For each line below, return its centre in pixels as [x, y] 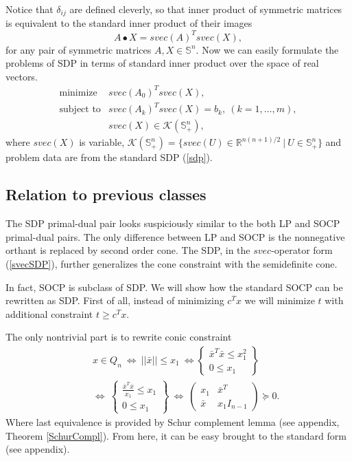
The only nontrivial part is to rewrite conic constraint [119, 337]
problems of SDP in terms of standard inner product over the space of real [162, 63]
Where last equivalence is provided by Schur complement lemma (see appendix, [173, 421]
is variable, [102, 142]
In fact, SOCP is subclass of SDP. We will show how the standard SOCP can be [174, 287]
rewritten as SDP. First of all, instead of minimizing [115, 300]
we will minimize [280, 300]
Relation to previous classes [106, 194]
